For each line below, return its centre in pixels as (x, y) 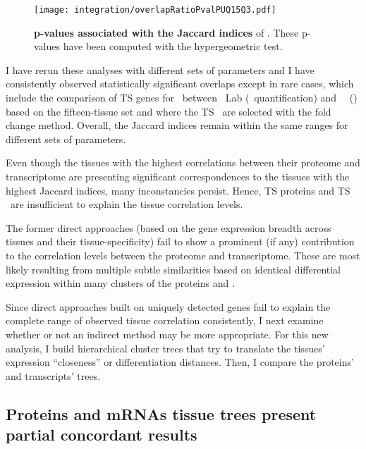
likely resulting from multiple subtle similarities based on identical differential (173, 269)
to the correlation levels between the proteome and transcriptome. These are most (183, 255)
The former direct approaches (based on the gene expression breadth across (169, 227)
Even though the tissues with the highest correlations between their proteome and (183, 162)
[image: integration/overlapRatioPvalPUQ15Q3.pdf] (155, 10)
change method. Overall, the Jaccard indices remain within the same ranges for (177, 125)
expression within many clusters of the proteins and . (120, 283)
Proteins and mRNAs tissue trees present (161, 413)
